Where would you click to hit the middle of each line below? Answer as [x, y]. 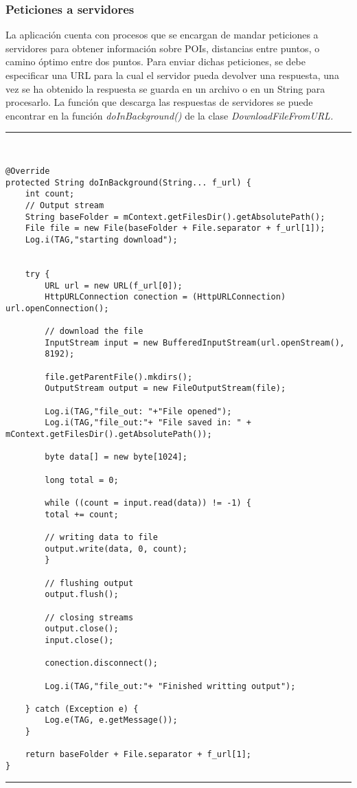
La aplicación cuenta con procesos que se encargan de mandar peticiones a [162, 35]
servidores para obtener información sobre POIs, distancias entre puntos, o [163, 48]
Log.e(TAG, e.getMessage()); [111, 720]
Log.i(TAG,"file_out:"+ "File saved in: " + [148, 423]
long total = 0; [82, 480]
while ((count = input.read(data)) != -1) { [148, 503]
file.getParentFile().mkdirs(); [119, 377]
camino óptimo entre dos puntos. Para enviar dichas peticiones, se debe [156, 61]
